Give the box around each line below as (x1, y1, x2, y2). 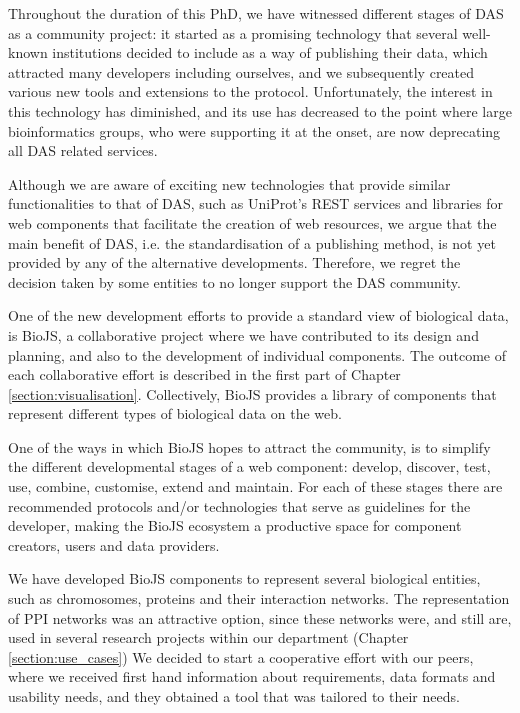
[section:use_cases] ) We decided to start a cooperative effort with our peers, (8, 646, 474, 667)
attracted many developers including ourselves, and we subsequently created (8, 61, 475, 82)
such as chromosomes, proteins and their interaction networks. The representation (8, 588, 510, 609)
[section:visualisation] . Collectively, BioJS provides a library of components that (8, 383, 497, 404)
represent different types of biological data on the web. (8, 403, 342, 424)
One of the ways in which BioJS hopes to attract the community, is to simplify (8, 436, 491, 457)
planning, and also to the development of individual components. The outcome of (8, 344, 506, 365)
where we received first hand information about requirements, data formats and (8, 666, 496, 687)
